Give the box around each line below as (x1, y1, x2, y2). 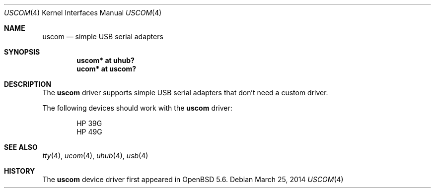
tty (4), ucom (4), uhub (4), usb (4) (42, 151, 148, 160)
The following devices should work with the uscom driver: (42, 104, 232, 112)
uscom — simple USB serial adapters (42, 32, 163, 41)
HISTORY (4, 167, 35, 175)
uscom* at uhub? (76, 56, 135, 64)
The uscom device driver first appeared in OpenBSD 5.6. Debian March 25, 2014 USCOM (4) (42, 175, 344, 184)
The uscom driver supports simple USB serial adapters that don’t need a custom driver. (42, 88, 328, 97)
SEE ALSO (4, 143, 38, 151)
